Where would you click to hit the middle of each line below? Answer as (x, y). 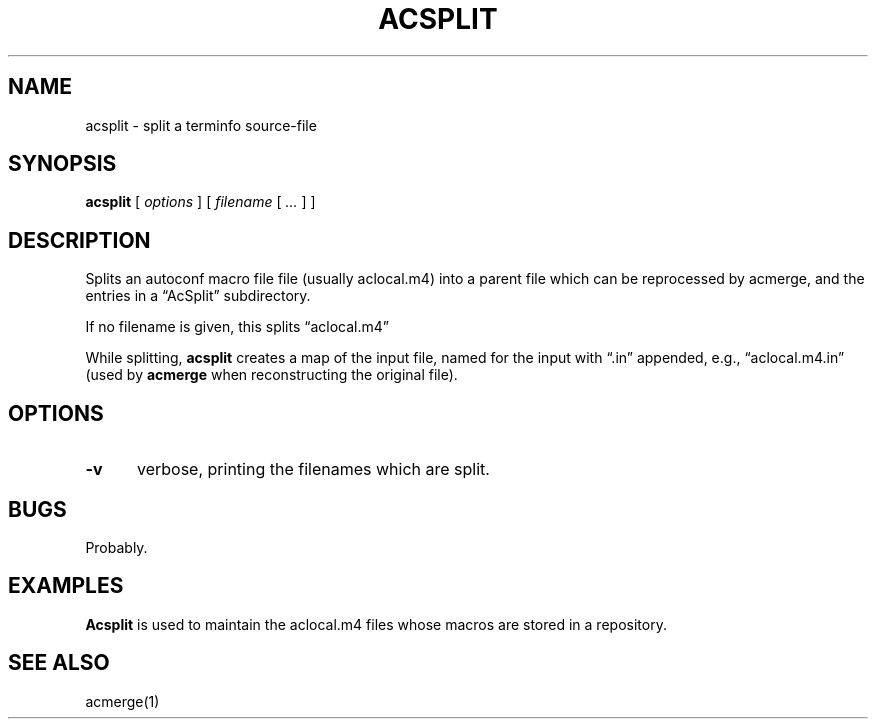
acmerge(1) (122, 701)
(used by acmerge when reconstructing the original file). (271, 375)
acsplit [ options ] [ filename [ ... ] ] (200, 202)
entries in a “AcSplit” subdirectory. (198, 296)
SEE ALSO (59, 663)
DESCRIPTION (79, 240)
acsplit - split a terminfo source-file (201, 125)
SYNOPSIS (62, 164)
